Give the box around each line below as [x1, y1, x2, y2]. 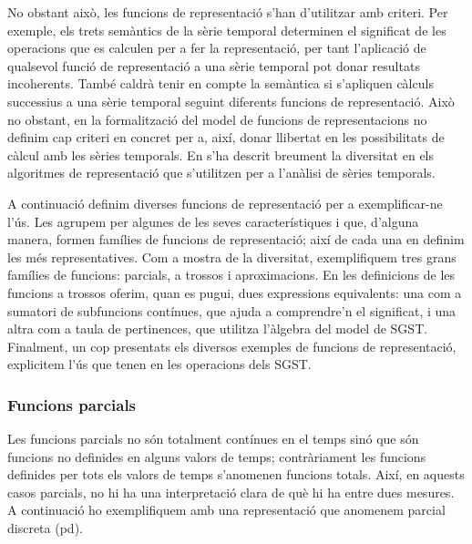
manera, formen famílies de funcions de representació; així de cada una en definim [7, 230, 465, 249]
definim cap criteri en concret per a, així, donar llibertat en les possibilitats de [7, 128, 445, 147]
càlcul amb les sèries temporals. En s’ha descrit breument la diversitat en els [7, 145, 435, 164]
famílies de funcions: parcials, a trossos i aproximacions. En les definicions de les [7, 265, 456, 284]
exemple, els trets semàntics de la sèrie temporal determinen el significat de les [7, 20, 446, 39]
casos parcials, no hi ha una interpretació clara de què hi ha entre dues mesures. [7, 482, 455, 501]
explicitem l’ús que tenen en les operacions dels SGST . [7, 354, 312, 374]
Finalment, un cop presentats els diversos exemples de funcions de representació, [7, 336, 457, 355]
